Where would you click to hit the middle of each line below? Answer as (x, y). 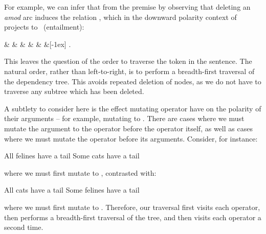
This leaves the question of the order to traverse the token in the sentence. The (128, 61)
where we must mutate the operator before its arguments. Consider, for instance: (131, 138)
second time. (24, 227)
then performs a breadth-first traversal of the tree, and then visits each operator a (133, 217)
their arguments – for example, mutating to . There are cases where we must (124, 118)
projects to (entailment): (44, 27)
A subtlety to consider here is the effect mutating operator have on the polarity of (133, 108)
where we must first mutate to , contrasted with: (80, 172)
